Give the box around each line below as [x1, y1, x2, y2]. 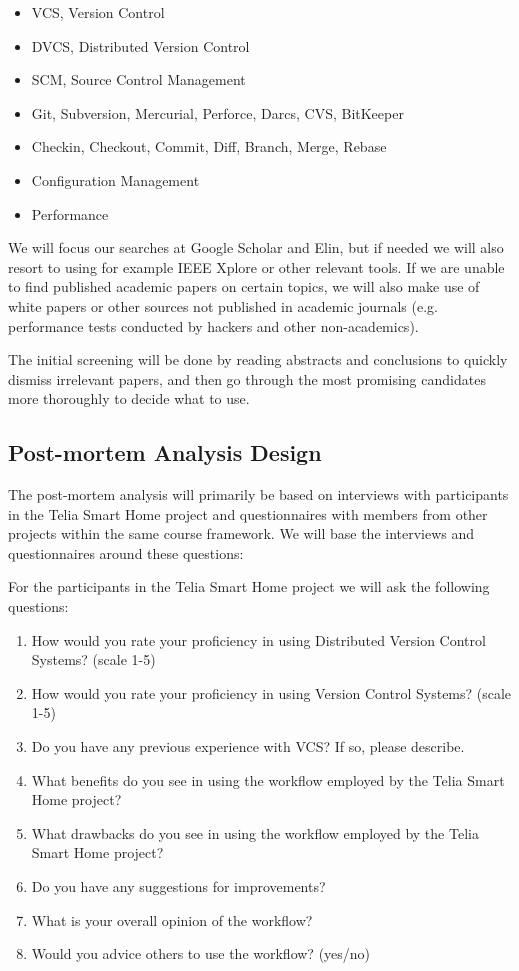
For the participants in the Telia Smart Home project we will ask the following [8, 576, 490, 597]
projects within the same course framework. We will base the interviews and [8, 523, 475, 544]
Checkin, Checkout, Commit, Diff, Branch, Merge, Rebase [31, 136, 387, 157]
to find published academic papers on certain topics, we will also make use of [8, 276, 480, 297]
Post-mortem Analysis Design [8, 437, 322, 468]
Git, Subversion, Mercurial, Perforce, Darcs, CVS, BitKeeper [31, 102, 404, 123]
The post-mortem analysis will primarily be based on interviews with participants [8, 484, 509, 505]
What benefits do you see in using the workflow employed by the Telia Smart [31, 769, 505, 790]
